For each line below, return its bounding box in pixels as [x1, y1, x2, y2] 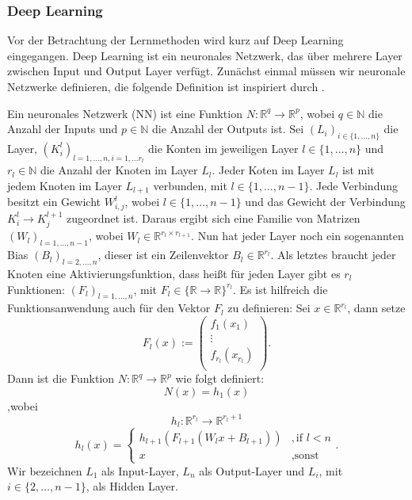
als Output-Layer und [199, 462, 305, 479]
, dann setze [347, 300, 406, 316]
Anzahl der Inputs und [7, 120, 118, 137]
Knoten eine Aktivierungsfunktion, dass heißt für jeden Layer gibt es [7, 265, 341, 281]
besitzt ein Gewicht [7, 193, 101, 210]
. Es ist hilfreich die [232, 281, 328, 297]
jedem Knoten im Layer [7, 177, 122, 193]
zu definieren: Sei [227, 300, 311, 316]
